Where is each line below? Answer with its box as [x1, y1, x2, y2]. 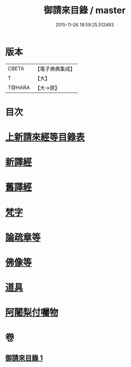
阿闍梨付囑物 [5, 307, 59, 318]
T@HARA [8, 84, 30, 91]
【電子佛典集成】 [35, 65, 76, 72]
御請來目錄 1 [5, 353, 43, 362]
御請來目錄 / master [43, 5, 126, 16]
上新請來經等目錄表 [5, 132, 85, 143]
